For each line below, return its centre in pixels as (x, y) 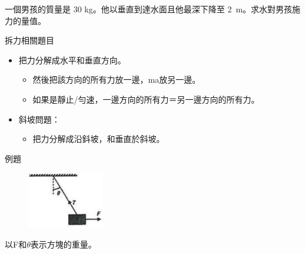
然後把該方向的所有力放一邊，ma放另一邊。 (117, 79)
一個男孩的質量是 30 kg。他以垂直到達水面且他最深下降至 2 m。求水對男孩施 (153, 9)
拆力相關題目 (29, 40)
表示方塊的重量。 (63, 244)
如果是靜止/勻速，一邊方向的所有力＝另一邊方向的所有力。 (146, 99)
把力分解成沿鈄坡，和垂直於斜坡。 (99, 139)
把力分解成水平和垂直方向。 (72, 60)
